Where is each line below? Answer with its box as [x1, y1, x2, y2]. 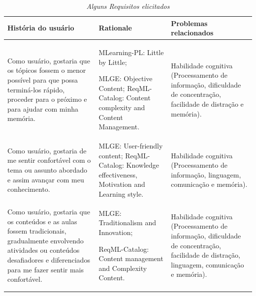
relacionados [171, 28, 214, 38]
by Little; [98, 57, 127, 67]
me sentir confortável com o [7, 155, 91, 165]
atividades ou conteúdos [7, 245, 80, 255]
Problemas [171, 18, 208, 28]
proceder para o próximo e [7, 94, 87, 104]
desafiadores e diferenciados [7, 255, 90, 265]
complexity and [98, 102, 145, 112]
